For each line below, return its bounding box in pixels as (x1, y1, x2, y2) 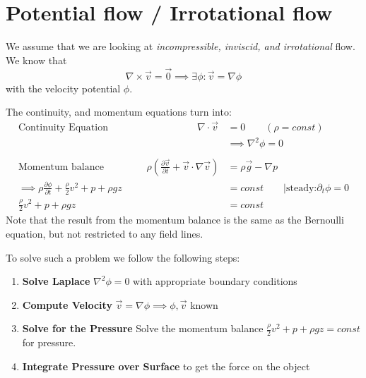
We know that (6, 52, 67, 67)
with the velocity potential (6, 80, 121, 95)
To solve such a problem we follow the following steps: (6, 250, 240, 264)
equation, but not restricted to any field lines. (6, 226, 203, 240)
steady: (286, 183, 317, 193)
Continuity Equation (18, 122, 108, 133)
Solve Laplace (22, 274, 90, 288)
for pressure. (22, 335, 76, 350)
